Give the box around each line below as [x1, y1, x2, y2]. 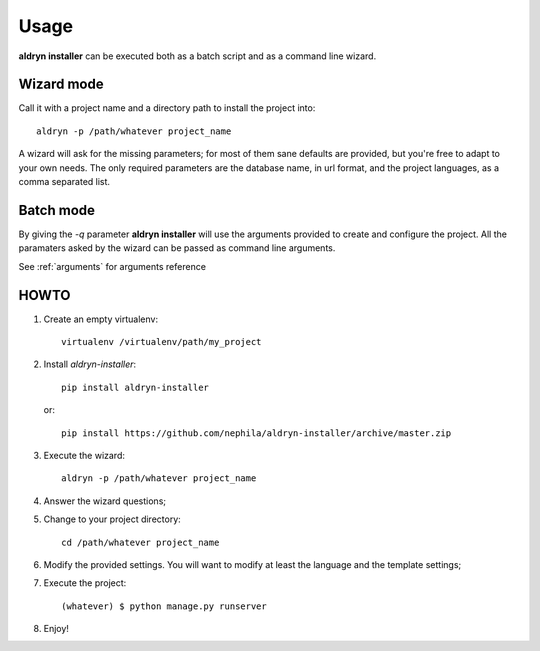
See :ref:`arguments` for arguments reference [18, 260, 207, 272]
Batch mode [18, 201, 95, 219]
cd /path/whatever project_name [61, 536, 220, 548]
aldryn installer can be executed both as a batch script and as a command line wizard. [18, 50, 377, 62]
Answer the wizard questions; [43, 495, 167, 507]
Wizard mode [18, 76, 104, 93]
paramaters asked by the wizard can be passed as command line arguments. [18, 242, 336, 254]
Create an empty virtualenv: [43, 313, 159, 325]
